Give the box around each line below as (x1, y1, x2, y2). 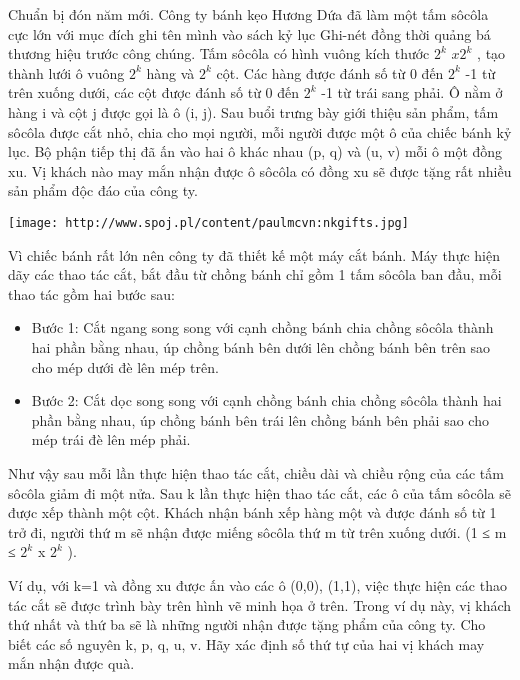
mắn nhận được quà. (8, 653, 135, 674)
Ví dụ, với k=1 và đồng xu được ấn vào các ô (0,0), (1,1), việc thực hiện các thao (8, 574, 507, 595)
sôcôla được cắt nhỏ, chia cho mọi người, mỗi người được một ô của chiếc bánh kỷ (8, 121, 512, 142)
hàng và (146, 62, 195, 83)
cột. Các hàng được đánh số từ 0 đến (216, 62, 444, 83)
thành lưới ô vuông (8, 62, 125, 83)
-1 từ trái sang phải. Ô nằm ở (321, 82, 503, 103)
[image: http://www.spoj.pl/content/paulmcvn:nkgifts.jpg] (8, 215, 409, 230)
